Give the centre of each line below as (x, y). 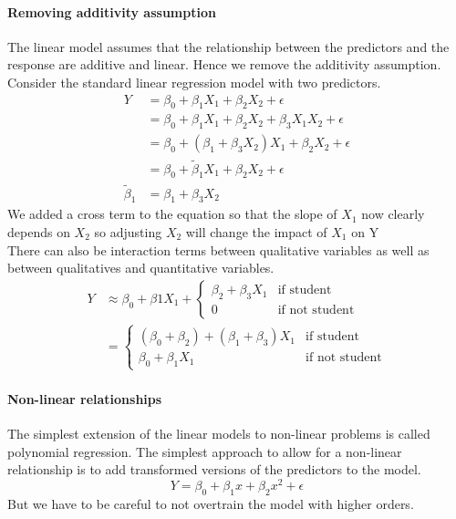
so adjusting (128, 231)
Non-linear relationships (85, 398)
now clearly (393, 214)
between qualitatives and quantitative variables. (141, 268)
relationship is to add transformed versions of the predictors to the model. (214, 469)
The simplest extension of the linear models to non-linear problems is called (219, 433)
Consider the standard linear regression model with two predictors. (194, 82)
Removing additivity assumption (112, 11)
